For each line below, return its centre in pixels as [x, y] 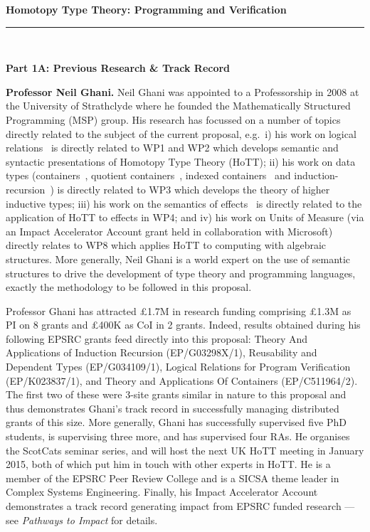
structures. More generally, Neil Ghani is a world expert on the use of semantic [178, 259]
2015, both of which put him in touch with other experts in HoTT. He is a [168, 464]
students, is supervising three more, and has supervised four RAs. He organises [178, 436]
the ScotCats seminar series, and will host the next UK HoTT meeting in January [185, 450]
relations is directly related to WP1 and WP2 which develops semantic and [172, 148]
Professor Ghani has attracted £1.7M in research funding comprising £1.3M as [179, 310]
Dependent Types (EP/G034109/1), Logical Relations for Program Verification [178, 367]
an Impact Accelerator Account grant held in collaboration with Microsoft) [169, 231]
